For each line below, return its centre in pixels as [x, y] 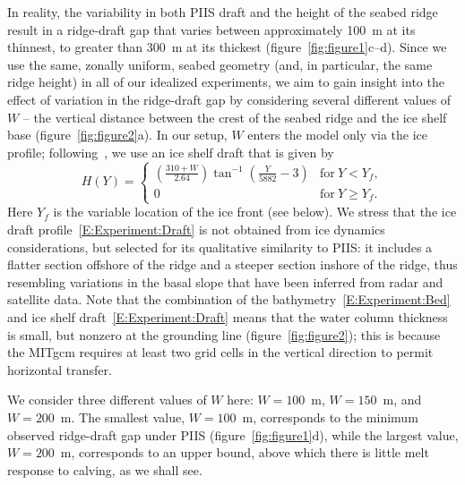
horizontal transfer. [60, 369]
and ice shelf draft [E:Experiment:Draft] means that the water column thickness [228, 316]
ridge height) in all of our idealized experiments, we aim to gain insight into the [226, 82]
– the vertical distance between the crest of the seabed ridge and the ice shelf [235, 117]
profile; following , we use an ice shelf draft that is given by [171, 152]
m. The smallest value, [123, 417]
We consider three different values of [107, 400]
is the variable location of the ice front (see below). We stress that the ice [255, 212]
